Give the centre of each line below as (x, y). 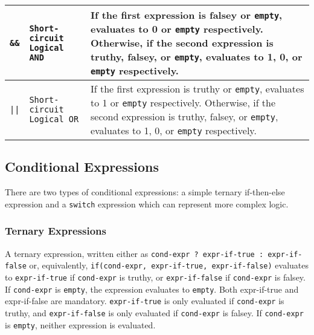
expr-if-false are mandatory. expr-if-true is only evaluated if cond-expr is (145, 301)
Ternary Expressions (56, 231)
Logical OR (54, 119)
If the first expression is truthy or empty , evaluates (197, 89)
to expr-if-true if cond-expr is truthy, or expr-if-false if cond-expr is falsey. (155, 277)
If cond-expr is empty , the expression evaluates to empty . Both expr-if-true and (152, 289)
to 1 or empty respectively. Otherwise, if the (183, 102)
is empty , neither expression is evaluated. (80, 324)
